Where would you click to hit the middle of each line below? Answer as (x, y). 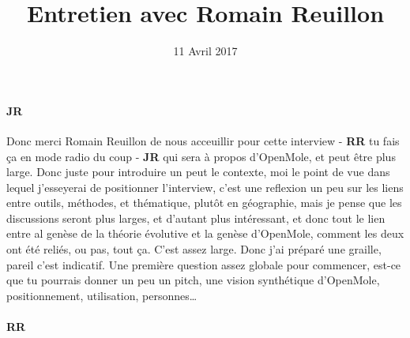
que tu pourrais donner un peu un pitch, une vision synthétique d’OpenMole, (193, 280)
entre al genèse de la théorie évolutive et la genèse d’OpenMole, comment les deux (205, 233)
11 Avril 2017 (205, 51)
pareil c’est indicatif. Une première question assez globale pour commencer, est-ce (204, 264)
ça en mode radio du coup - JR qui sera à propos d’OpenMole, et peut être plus (201, 156)
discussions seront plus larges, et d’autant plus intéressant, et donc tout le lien (196, 218)
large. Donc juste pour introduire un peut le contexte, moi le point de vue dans (198, 172)
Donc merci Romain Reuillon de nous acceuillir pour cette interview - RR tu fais (203, 140)
